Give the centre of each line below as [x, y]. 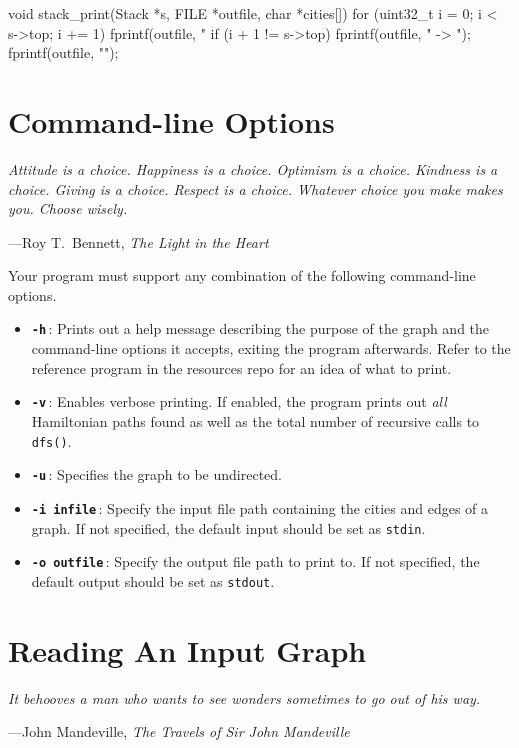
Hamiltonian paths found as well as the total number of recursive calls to [255, 420]
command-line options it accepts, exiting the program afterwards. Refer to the [271, 348]
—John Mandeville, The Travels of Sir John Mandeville [179, 731]
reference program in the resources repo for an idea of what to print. [241, 367]
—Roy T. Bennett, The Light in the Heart [138, 241]
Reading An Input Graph [187, 649]
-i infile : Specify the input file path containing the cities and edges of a [260, 507]
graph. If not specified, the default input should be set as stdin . [228, 527]
